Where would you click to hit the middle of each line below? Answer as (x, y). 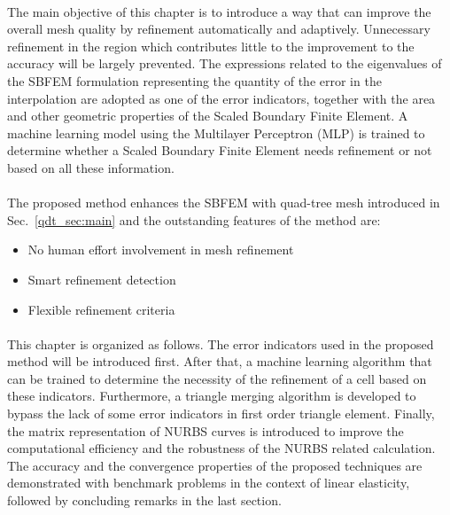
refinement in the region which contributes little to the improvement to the (211, 46)
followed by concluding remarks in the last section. (144, 500)
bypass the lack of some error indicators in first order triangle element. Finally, (221, 414)
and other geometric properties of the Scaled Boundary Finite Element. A (208, 116)
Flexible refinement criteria (101, 309)
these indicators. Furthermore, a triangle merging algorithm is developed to (212, 396)
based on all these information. (91, 167)
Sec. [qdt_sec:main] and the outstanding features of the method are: (194, 219)
